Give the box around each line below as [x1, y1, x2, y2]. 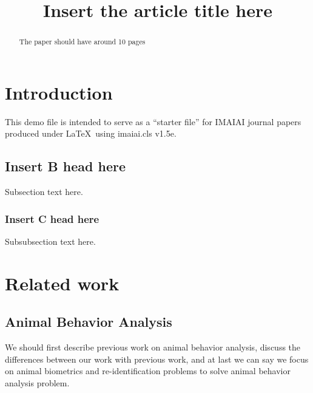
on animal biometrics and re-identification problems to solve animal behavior [5, 364, 291, 377]
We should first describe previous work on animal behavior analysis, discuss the [5, 341, 301, 354]
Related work [5, 270, 119, 295]
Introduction [5, 80, 113, 104]
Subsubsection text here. [5, 234, 96, 247]
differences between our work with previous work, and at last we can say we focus [5, 352, 309, 365]
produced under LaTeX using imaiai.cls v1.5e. [5, 127, 177, 140]
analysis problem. [5, 376, 70, 389]
